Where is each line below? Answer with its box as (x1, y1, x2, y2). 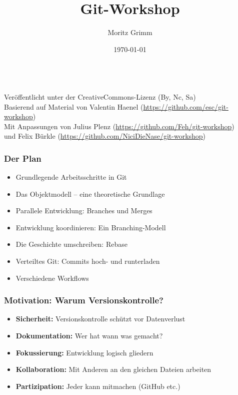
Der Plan (4, 152, 41, 164)
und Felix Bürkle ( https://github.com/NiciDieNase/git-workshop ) (4, 131, 206, 141)
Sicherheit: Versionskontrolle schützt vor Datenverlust (15, 313, 185, 324)
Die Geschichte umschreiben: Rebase (15, 239, 127, 249)
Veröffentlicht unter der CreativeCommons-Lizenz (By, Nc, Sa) (4, 91, 196, 102)
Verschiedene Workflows (15, 272, 89, 283)
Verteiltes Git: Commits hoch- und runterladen (15, 256, 160, 266)
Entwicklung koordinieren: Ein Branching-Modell (15, 222, 166, 232)
